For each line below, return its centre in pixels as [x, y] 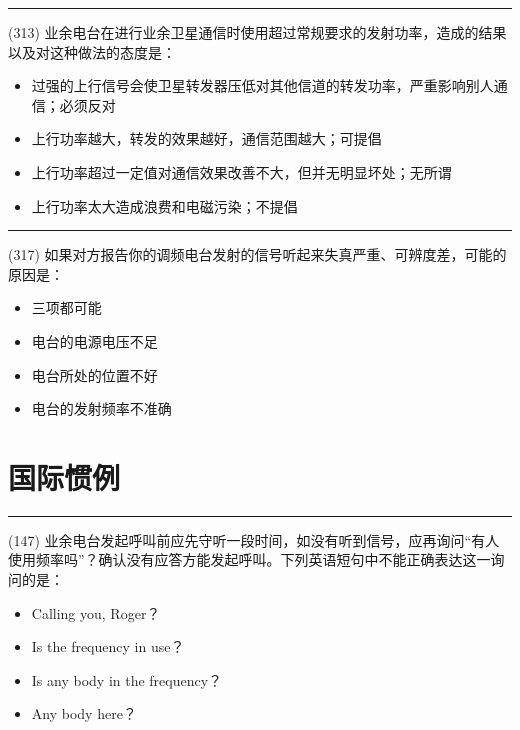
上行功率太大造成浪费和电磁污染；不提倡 [164, 205]
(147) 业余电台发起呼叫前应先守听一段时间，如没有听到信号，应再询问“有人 [254, 539]
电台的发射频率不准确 [101, 408]
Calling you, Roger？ [96, 612]
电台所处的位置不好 [94, 374]
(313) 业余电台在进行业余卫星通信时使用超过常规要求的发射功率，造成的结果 [257, 32]
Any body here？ [84, 713]
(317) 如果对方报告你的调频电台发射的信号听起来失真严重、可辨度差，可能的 [257, 254]
